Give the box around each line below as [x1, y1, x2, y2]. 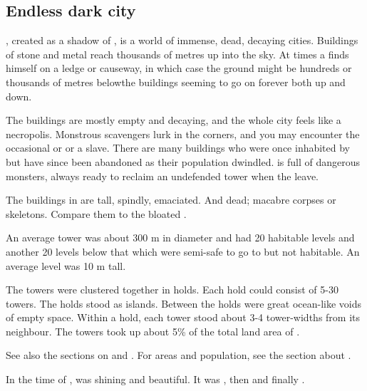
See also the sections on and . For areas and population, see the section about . [6, 348, 351, 363]
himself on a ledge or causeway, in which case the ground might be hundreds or [6, 61, 352, 75]
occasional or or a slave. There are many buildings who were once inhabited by [6, 140, 351, 155]
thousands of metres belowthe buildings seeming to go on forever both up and [6, 74, 346, 89]
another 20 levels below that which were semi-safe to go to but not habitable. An [6, 244, 360, 259]
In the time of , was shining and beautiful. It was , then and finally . [6, 372, 305, 387]
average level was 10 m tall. [6, 258, 126, 273]
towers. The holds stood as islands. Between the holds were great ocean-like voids [6, 296, 362, 311]
